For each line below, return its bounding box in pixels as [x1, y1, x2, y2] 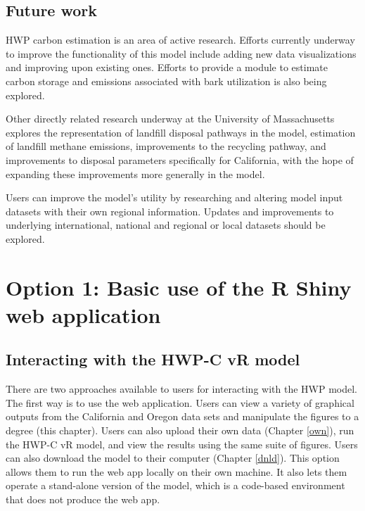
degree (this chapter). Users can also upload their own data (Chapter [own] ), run [6, 423, 354, 438]
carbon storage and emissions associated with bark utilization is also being [6, 73, 327, 88]
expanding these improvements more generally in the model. [6, 166, 265, 181]
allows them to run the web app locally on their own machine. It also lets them [6, 464, 347, 479]
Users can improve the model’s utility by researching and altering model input [6, 190, 343, 205]
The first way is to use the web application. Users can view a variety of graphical [6, 395, 354, 410]
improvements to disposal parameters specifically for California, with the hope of [6, 152, 354, 167]
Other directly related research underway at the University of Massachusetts [6, 111, 335, 126]
